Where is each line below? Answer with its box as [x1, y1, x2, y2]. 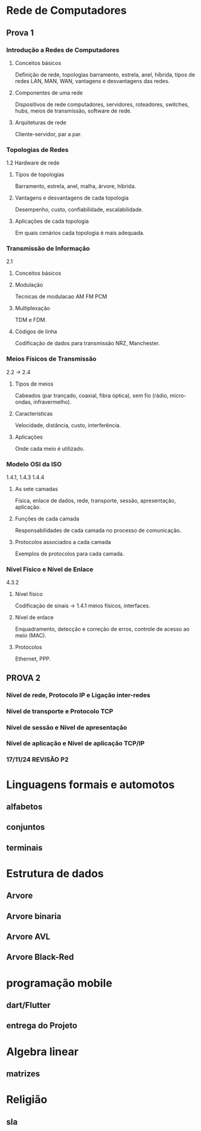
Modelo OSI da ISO [6, 460, 62, 468]
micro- [169, 392, 187, 399]
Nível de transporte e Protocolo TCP [6, 707, 113, 715]
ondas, [14, 398, 32, 406]
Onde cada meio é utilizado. [14, 445, 85, 452]
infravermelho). [33, 398, 72, 406]
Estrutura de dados [6, 866, 104, 880]
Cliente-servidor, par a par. [14, 130, 82, 137]
